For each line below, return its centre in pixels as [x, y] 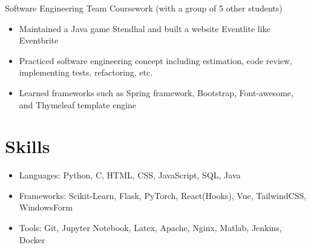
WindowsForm [46, 207]
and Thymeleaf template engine [78, 104]
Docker [32, 239]
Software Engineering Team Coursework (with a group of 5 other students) [144, 8]
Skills [28, 146]
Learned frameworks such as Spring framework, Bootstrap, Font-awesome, [156, 92]
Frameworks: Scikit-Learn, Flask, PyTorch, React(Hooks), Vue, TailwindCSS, [163, 195]
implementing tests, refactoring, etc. [86, 72]
